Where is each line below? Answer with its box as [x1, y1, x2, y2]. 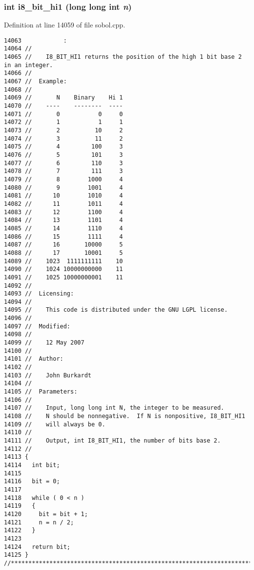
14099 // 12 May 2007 [4, 339, 85, 347]
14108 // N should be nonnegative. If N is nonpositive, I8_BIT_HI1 [4, 413, 245, 420]
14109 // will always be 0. [4, 421, 106, 428]
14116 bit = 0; [4, 478, 60, 485]
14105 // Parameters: [4, 388, 78, 396]
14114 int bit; [4, 461, 60, 469]
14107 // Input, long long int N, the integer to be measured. [4, 404, 225, 412]
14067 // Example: [4, 78, 67, 85]
